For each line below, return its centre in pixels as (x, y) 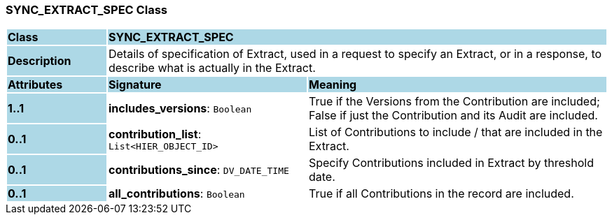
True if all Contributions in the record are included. (441, 194)
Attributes (35, 85)
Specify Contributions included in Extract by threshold (451, 163)
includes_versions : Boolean (180, 109)
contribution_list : (155, 134)
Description (40, 61)
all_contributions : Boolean (176, 194)
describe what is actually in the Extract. (212, 68)
